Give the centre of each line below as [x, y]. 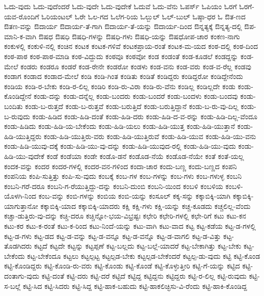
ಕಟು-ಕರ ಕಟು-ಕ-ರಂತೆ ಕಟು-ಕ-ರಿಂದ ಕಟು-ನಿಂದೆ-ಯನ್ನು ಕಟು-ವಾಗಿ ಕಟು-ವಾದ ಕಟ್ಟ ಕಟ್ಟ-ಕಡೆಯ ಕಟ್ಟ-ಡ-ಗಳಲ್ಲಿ [130, 226]
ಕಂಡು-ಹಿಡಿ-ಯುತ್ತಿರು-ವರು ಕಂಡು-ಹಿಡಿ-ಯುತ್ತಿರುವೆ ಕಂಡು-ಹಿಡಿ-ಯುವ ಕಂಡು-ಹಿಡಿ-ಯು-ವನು [150, 136]
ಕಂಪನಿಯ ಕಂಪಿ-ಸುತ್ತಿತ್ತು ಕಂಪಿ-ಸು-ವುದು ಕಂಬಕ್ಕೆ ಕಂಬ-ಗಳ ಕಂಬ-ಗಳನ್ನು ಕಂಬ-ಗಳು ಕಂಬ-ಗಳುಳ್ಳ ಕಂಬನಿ [123, 176]
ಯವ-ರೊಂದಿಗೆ [22, 16]
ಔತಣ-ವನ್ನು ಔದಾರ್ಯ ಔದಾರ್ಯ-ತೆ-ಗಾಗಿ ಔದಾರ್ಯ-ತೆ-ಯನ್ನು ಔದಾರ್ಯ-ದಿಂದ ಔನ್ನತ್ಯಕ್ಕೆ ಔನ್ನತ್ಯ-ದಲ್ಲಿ [123, 26]
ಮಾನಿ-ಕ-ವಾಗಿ [20, 36]
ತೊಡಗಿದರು [18, 246]
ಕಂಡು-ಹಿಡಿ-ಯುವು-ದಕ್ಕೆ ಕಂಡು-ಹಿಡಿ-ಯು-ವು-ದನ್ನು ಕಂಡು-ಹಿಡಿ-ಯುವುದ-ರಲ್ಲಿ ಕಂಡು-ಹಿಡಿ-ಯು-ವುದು [120, 146]
